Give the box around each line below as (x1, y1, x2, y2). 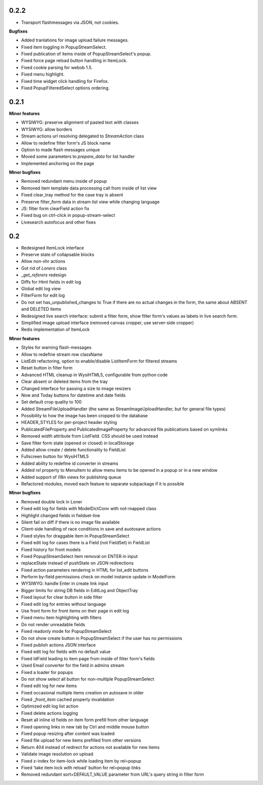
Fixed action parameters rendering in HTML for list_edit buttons (21, 567, 149, 573)
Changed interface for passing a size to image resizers (21, 385, 131, 391)
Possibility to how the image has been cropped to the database (21, 413, 148, 419)
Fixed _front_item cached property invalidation (21, 697, 114, 703)
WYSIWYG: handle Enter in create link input (21, 580, 109, 587)
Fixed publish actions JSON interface (21, 642, 96, 648)
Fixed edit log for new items (21, 683, 77, 689)
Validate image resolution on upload (21, 751, 94, 757)
